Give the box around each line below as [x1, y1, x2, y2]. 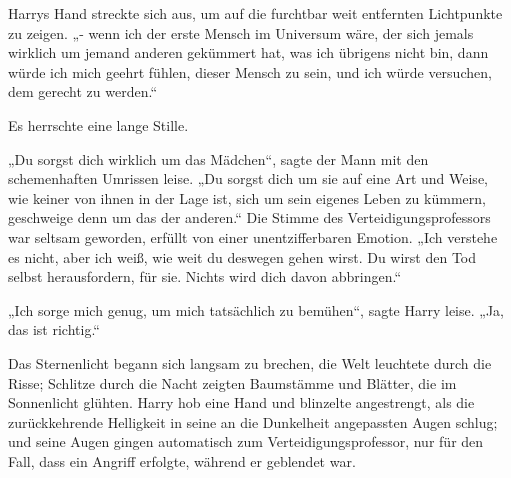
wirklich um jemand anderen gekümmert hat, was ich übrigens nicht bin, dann [8, 42, 489, 63]
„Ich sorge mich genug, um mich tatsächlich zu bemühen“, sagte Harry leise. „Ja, [8, 299, 504, 320]
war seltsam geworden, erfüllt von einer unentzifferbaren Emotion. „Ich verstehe [8, 226, 498, 247]
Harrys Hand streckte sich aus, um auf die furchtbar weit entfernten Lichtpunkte [8, 3, 503, 23]
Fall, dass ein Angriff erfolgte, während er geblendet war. [8, 450, 356, 471]
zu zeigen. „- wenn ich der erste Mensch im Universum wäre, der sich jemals [8, 22, 474, 43]
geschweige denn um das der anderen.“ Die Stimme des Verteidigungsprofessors [8, 207, 491, 228]
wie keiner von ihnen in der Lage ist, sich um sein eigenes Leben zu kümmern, [8, 187, 486, 208]
